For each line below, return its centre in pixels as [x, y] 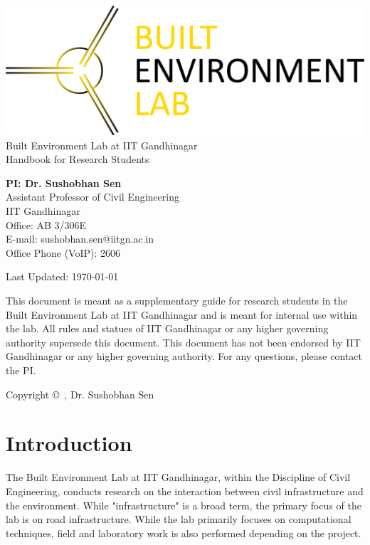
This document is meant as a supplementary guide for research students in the [177, 301]
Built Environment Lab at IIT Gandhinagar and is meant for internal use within [182, 314]
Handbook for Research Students [78, 159]
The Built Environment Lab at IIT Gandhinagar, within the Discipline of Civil [178, 477]
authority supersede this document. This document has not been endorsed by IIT [183, 342]
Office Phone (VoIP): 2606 [63, 252]
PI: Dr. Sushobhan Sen [64, 182]
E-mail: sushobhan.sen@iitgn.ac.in [80, 239]
